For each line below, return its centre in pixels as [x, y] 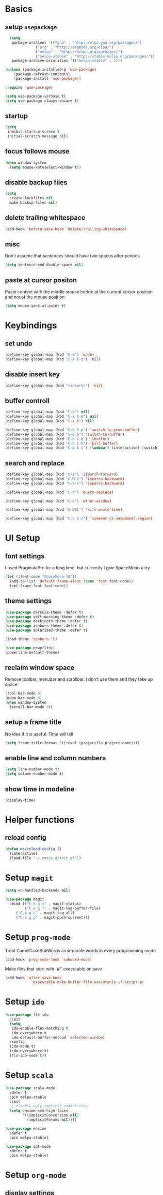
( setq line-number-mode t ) [32, 769]
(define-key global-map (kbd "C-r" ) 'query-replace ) [59, 492]
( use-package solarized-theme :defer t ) [47, 630]
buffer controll [27, 401]
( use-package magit [25, 899]
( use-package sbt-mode [28, 1146]
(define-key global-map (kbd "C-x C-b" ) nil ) [52, 417]
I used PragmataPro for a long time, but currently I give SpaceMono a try [78, 568]
